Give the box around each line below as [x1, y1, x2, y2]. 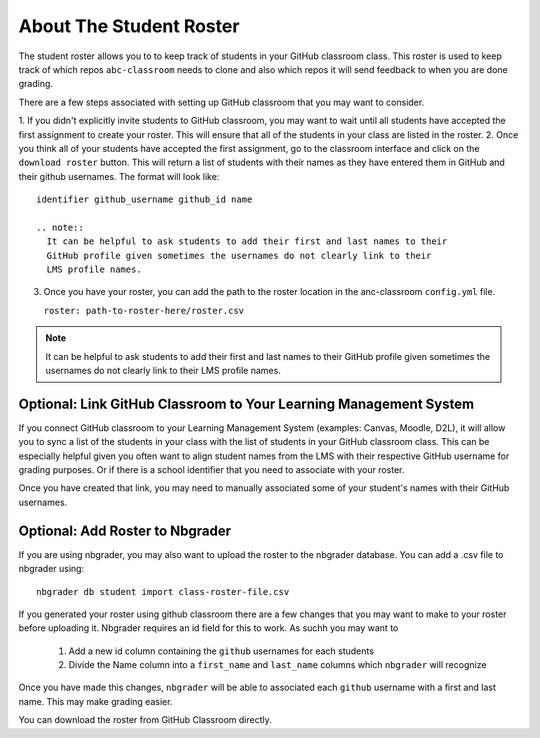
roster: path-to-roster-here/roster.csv [43, 305, 245, 316]
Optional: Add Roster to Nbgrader [18, 522, 232, 539]
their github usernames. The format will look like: [18, 170, 220, 182]
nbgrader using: [18, 563, 85, 575]
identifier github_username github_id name [36, 194, 253, 205]
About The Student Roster [18, 15, 240, 37]
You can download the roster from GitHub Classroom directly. [18, 714, 272, 726]
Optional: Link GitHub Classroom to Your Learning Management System [18, 395, 475, 412]
